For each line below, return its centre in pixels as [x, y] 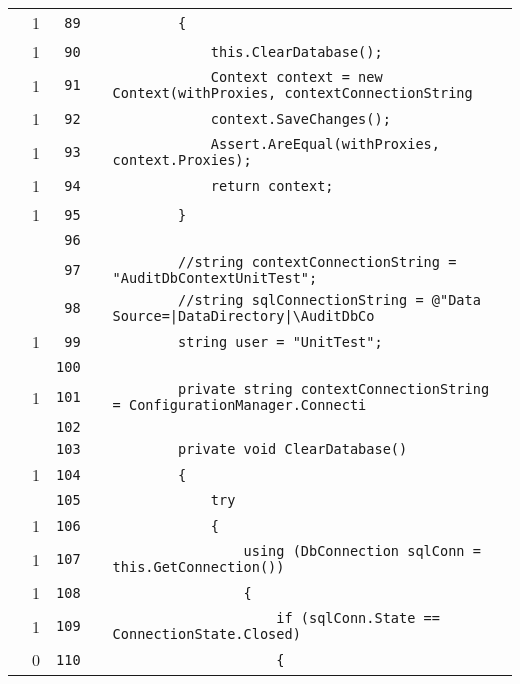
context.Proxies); [182, 160]
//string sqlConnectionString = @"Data [329, 300]
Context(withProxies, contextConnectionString [292, 93]
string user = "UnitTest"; [280, 341]
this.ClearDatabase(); [296, 51]
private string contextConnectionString [334, 389]
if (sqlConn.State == [358, 618]
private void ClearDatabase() [293, 449]
